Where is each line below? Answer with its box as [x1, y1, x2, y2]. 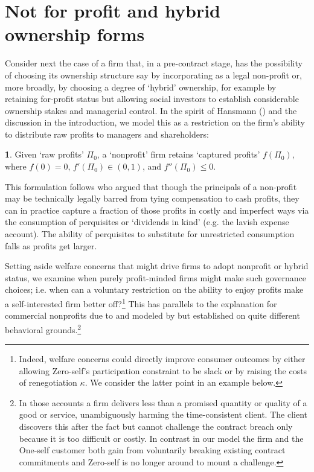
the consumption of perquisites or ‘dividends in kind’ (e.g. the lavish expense [5, 215, 289, 228]
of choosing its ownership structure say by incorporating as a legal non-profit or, [5, 68, 302, 81]
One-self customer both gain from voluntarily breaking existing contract [19, 444, 286, 456]
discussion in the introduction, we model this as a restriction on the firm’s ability [5, 116, 305, 129]
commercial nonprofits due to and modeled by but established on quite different [5, 309, 300, 322]
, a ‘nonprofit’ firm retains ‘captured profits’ [97, 148, 260, 161]
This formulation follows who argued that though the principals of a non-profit [5, 180, 297, 193]
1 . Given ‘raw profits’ [5, 148, 84, 161]
